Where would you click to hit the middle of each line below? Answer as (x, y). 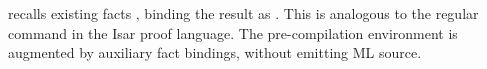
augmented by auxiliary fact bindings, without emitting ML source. (215, 52)
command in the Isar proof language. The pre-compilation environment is (233, 32)
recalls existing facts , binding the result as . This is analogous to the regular (243, 13)
